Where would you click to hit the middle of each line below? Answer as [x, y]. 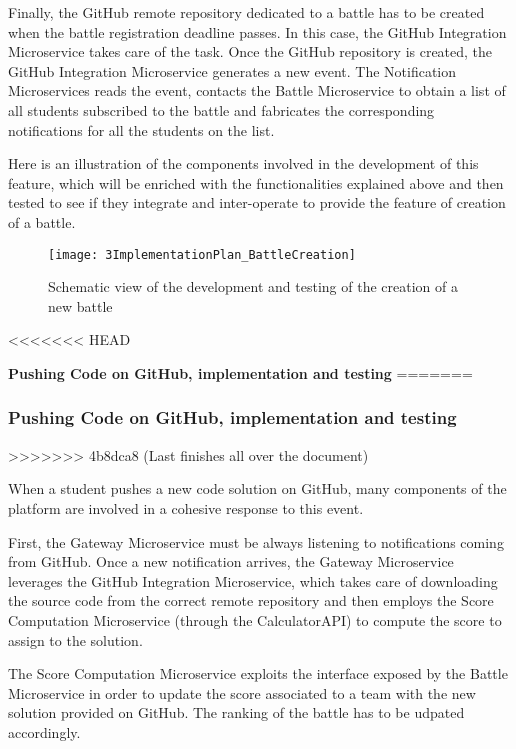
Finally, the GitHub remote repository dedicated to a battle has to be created [246, 12]
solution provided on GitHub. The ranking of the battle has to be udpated [236, 712]
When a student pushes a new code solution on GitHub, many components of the [257, 488]
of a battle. [42, 221]
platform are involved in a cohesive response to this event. [186, 507]
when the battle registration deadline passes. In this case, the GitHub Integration [257, 31]
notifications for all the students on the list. [141, 129]
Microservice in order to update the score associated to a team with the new [242, 692]
